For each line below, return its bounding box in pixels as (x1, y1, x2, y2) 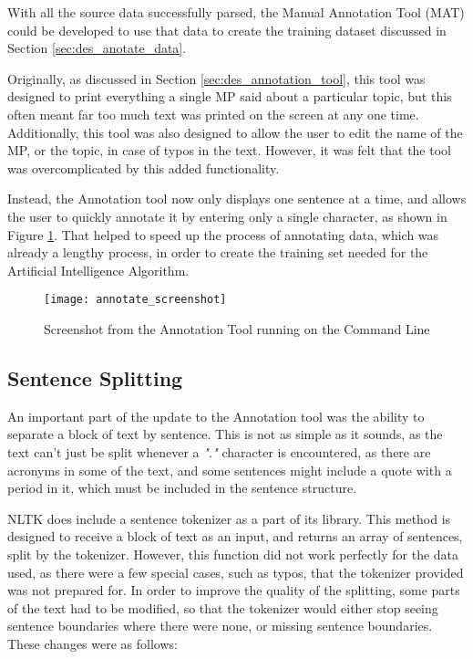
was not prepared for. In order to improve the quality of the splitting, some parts (7, 581, 460, 600)
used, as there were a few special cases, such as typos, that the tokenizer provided (7, 562, 464, 581)
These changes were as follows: (7, 633, 178, 653)
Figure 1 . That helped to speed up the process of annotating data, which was (7, 225, 439, 244)
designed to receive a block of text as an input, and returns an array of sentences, (7, 527, 463, 546)
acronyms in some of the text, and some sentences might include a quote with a (7, 460, 452, 479)
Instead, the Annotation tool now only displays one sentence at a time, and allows (7, 189, 467, 208)
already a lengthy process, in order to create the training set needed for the (7, 243, 428, 262)
